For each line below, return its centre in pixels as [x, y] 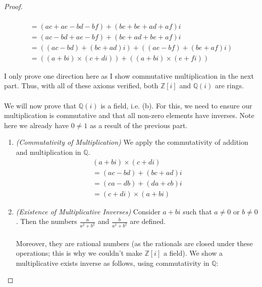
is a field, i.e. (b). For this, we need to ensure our [176, 105]
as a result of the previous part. [139, 125]
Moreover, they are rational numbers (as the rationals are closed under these [134, 243]
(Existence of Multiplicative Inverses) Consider [88, 211]
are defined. [148, 221]
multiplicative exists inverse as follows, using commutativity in [113, 263]
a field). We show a [193, 253]
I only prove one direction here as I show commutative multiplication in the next [129, 75]
